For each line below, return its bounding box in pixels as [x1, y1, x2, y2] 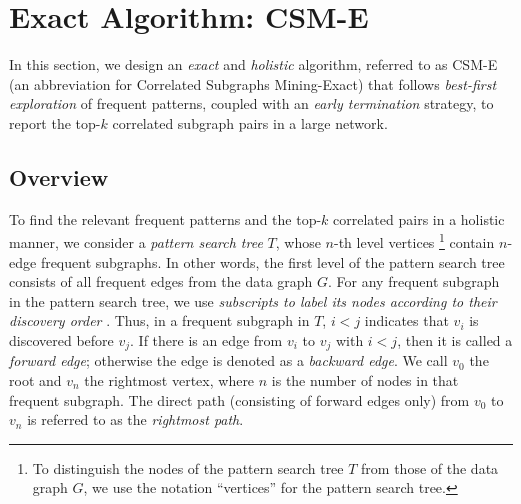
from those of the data [361, 457, 499, 478]
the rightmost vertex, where [84, 369, 255, 390]
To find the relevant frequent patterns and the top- [9, 208, 322, 229]
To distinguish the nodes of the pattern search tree [32, 457, 344, 478]
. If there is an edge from [130, 329, 283, 350]
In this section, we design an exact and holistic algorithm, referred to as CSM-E [9, 54, 498, 75]
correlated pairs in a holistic [333, 208, 505, 229]
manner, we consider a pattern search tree [9, 231, 263, 252]
